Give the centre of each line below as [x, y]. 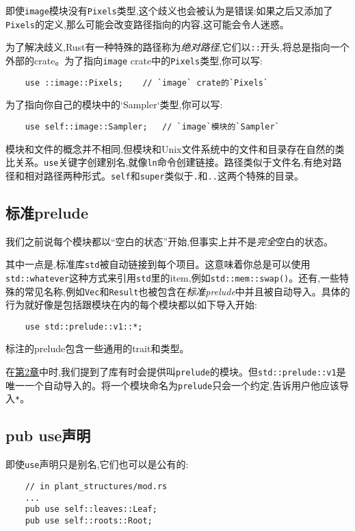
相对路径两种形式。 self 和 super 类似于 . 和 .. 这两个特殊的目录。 [164, 175]
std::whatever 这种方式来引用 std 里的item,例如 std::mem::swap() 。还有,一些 [173, 277]
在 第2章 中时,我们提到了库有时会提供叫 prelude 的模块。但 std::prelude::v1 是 [176, 372]
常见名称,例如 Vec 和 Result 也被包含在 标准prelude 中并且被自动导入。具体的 [187, 291]
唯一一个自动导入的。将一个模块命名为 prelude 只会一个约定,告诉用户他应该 [173, 385]
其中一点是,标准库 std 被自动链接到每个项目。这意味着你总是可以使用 [158, 264]
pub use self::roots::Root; [89, 520]
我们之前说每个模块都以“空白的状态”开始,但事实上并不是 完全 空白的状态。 [170, 241]
